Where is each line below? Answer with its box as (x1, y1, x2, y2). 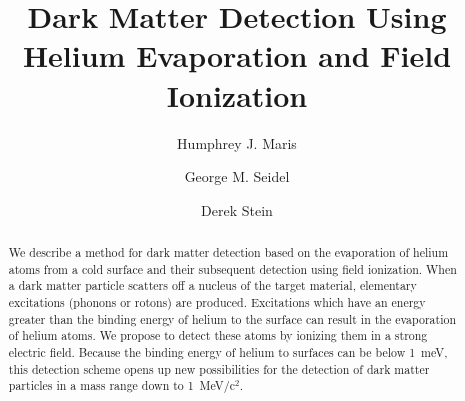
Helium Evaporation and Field (22, 35, 452, 76)
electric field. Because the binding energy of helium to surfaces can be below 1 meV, (8, 344, 448, 361)
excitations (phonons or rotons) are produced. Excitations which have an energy (8, 294, 426, 311)
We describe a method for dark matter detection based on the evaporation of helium (8, 244, 449, 261)
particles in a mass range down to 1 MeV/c (8, 377, 235, 394)
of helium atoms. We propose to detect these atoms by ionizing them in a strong (8, 327, 428, 344)
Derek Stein (201, 199, 273, 220)
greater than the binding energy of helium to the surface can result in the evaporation (8, 310, 457, 327)
